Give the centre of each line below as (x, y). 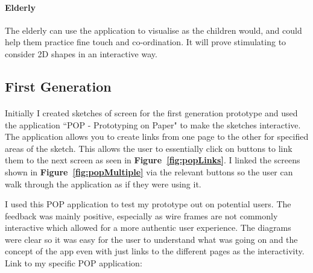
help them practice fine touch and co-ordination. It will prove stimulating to (146, 42)
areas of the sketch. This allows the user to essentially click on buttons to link (149, 148)
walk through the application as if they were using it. (103, 184)
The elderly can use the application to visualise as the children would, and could (153, 30)
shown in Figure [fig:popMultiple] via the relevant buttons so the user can (149, 171)
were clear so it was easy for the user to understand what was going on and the (151, 239)
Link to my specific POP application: (74, 263)
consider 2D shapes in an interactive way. (81, 53)
